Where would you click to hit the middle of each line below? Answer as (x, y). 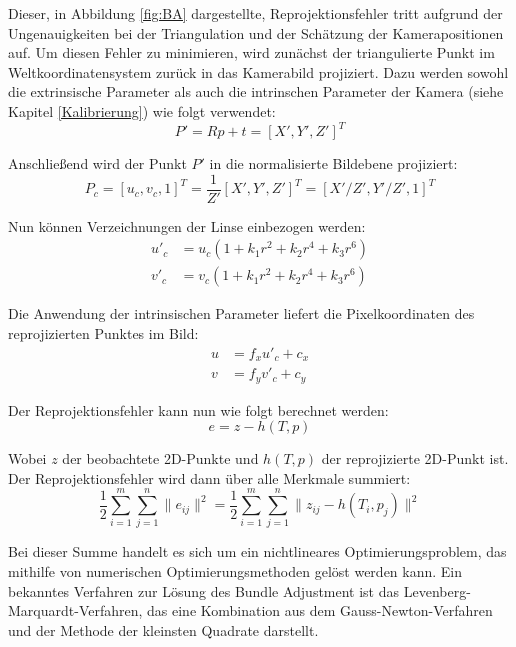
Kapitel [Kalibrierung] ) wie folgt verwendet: (142, 110)
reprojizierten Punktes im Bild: (103, 332)
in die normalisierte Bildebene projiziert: (333, 163)
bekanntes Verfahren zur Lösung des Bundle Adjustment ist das (204, 590)
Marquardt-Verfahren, (75, 610)
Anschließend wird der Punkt (97, 163)
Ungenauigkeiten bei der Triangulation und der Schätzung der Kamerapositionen (256, 32)
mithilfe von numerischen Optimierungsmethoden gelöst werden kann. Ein (235, 571)
